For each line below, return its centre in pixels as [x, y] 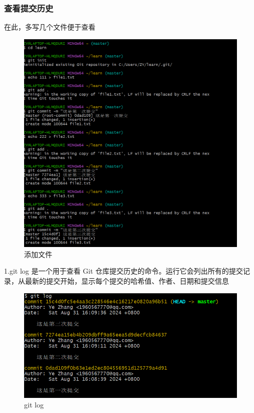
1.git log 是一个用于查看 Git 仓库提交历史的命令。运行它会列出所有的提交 [124, 271]
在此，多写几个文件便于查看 [50, 27]
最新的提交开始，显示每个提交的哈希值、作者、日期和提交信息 [127, 281]
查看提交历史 [29, 8]
